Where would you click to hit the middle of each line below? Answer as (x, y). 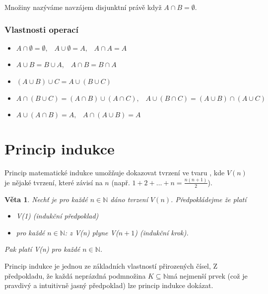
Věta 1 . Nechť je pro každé (46, 199)
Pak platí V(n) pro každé (42, 249)
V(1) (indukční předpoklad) (57, 216)
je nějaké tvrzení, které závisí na (54, 182)
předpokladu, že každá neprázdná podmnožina (75, 275)
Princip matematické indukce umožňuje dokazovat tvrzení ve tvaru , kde (115, 172)
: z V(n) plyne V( (92, 232)
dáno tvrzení (129, 199)
